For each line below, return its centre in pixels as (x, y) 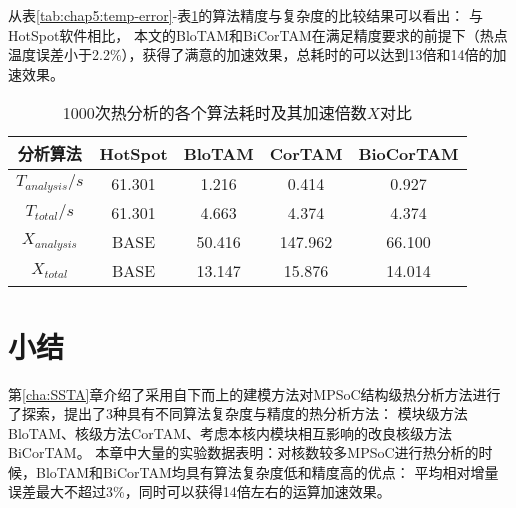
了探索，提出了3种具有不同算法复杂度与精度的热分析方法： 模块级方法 (238, 413)
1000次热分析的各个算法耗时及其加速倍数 (214, 113)
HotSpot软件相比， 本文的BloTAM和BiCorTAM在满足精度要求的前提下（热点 (258, 34)
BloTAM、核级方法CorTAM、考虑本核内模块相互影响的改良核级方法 (230, 432)
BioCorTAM (408, 153)
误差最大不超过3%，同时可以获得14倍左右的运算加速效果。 (199, 491)
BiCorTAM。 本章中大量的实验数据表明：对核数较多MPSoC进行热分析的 (243, 452)
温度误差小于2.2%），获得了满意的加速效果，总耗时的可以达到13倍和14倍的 (250, 54)
